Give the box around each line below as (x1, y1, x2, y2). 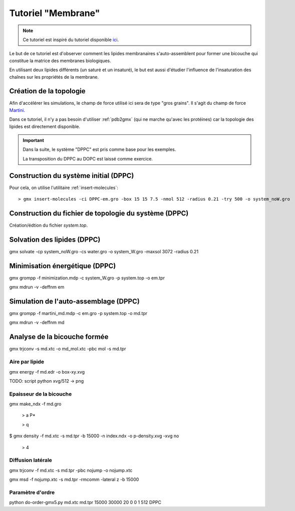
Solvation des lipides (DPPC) (9, 235, 101, 244)
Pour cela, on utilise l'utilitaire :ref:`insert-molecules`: (9, 185, 119, 191)
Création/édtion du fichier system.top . (9, 222, 88, 228)
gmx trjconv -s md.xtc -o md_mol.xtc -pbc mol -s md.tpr (9, 346, 126, 352)
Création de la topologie (9, 87, 86, 95)
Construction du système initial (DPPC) (9, 171, 134, 180)
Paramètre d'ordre (9, 489, 55, 496)
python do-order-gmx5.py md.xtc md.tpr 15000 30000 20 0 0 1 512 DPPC (9, 499, 162, 505)
